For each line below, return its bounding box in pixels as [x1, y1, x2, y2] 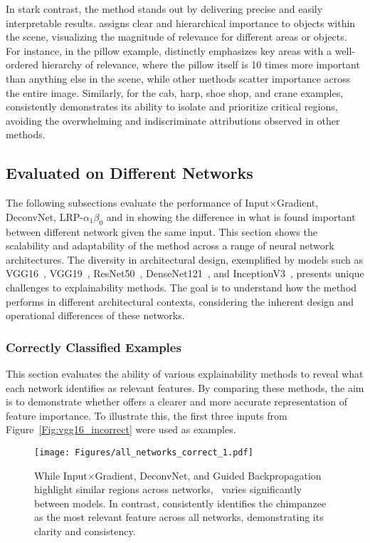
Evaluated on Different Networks [6, 162, 253, 184]
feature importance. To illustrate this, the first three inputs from [6, 408, 287, 423]
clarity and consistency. [34, 523, 136, 538]
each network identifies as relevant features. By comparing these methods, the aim [6, 380, 364, 395]
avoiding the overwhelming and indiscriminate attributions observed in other [6, 113, 340, 128]
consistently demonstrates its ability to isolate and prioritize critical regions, [6, 99, 338, 114]
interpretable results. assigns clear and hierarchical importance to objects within [6, 15, 356, 30]
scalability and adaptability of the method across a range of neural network [6, 238, 334, 253]
